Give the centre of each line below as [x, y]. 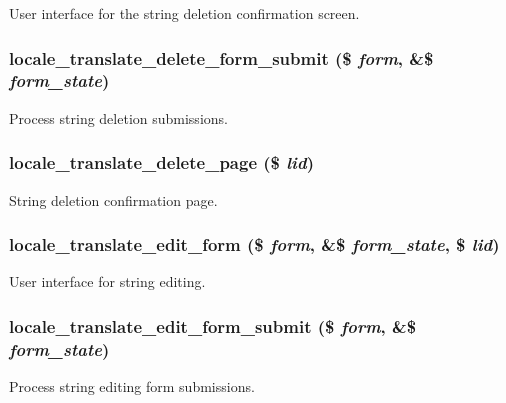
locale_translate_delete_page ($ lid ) [161, 162]
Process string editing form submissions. [132, 386]
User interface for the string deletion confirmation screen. [184, 13]
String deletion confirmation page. [113, 199]
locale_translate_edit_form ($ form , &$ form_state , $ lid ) [254, 244]
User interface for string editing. [107, 281]
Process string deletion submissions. [118, 117]
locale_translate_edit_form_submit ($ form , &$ [213, 325]
